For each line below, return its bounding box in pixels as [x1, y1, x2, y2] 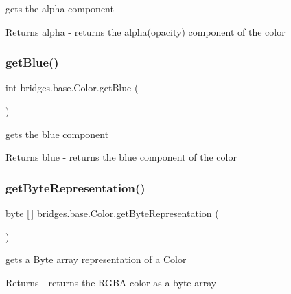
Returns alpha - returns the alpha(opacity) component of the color [5, 24, 286, 38]
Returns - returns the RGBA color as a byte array [5, 275, 217, 289]
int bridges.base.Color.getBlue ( [5, 80, 139, 95]
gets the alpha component [5, 1, 114, 15]
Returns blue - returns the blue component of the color [5, 150, 237, 164]
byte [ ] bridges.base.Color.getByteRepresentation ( [5, 206, 219, 220]
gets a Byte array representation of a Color [5, 252, 187, 267]
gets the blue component [5, 126, 109, 141]
